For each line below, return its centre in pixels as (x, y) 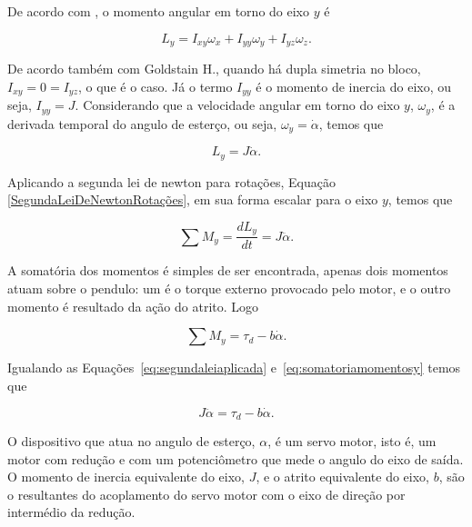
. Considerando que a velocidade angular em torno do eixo (237, 105)
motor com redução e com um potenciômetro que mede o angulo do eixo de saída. (236, 458)
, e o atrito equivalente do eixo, (342, 477)
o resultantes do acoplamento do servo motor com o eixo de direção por (206, 494)
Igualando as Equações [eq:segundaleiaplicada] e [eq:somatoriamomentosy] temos (234, 368)
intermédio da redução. (71, 512)
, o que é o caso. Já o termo (156, 86)
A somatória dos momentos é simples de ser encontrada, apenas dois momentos (228, 270)
